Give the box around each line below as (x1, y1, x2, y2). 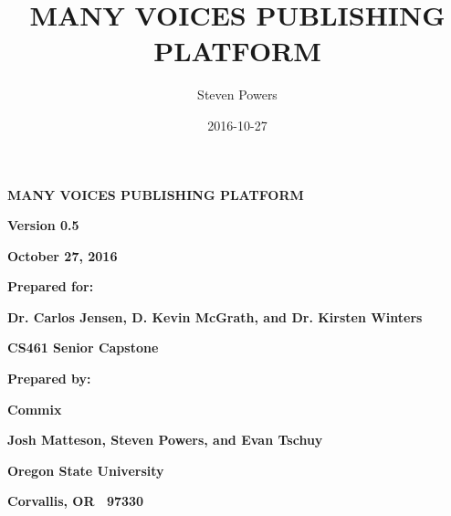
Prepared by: (7, 369, 91, 388)
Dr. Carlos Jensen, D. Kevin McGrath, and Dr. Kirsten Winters (7, 307, 423, 326)
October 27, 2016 (7, 246, 118, 265)
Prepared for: (7, 277, 94, 296)
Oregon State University (7, 460, 164, 479)
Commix (7, 399, 62, 418)
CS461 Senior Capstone (7, 338, 159, 357)
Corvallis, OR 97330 (7, 491, 144, 511)
